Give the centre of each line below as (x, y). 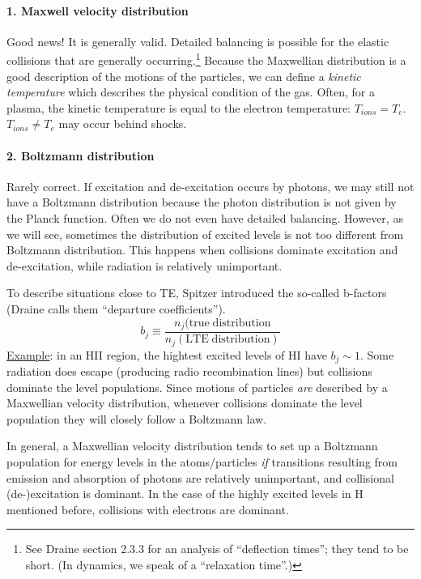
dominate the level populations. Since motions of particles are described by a (197, 387)
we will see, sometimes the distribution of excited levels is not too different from (205, 234)
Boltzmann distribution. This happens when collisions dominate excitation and (202, 250)
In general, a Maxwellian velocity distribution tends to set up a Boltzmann (192, 446)
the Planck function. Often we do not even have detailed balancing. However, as (205, 218)
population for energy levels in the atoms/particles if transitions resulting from (202, 461)
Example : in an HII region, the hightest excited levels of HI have (167, 354)
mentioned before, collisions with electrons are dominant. (148, 509)
